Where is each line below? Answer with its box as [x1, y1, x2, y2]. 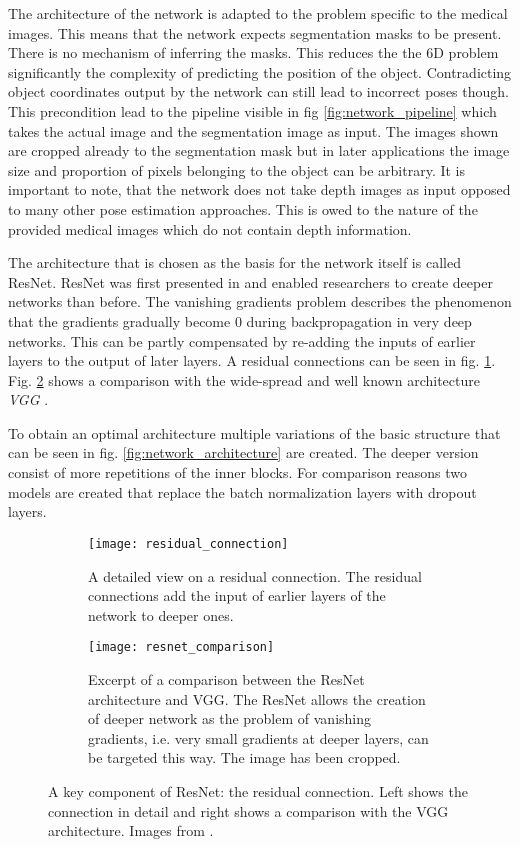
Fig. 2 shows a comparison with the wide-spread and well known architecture [8, 369, 480, 390]
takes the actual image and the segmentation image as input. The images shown [8, 120, 499, 141]
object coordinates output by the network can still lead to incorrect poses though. [8, 81, 509, 102]
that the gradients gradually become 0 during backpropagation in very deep [8, 310, 472, 331]
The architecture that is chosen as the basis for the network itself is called [8, 252, 461, 273]
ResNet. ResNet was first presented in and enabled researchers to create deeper [8, 271, 493, 292]
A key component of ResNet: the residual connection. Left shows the [48, 780, 468, 801]
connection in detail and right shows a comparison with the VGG [48, 800, 449, 821]
